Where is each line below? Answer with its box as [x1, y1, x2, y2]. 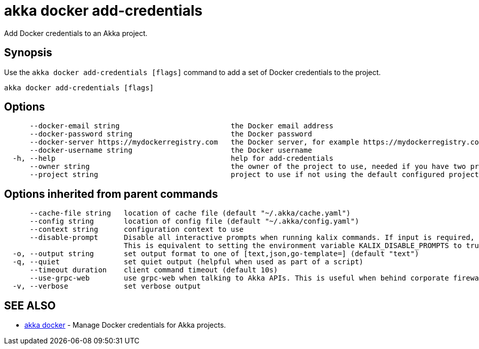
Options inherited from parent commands [4, 187, 218, 200]
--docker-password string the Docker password [29, 130, 312, 138]
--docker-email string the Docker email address [29, 122, 334, 130]
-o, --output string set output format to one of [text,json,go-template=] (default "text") [12, 250, 419, 258]
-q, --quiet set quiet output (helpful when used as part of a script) [12, 258, 364, 266]
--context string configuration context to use [29, 225, 244, 234]
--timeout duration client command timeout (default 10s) [29, 266, 278, 274]
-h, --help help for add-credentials [12, 154, 334, 163]
